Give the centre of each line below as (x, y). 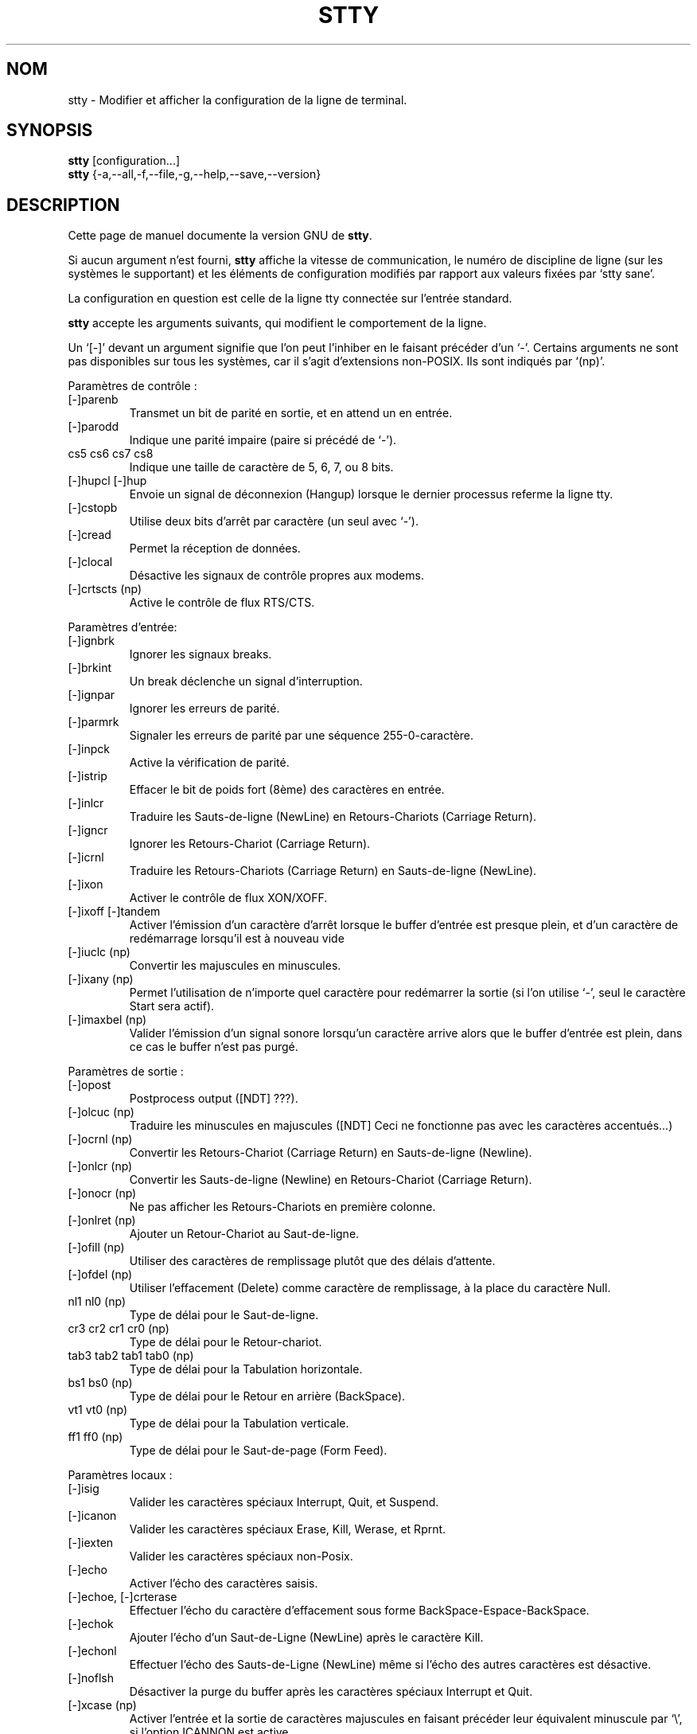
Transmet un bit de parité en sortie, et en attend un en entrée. (291, 413)
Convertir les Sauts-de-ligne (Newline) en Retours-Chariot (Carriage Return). (331, 1180)
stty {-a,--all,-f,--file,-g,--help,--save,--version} (195, 174)
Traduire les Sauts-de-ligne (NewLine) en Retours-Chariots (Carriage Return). (333, 817)
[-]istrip (88, 776)
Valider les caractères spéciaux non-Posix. (241, 1556)
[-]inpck (89, 749)
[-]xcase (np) (102, 1705)
